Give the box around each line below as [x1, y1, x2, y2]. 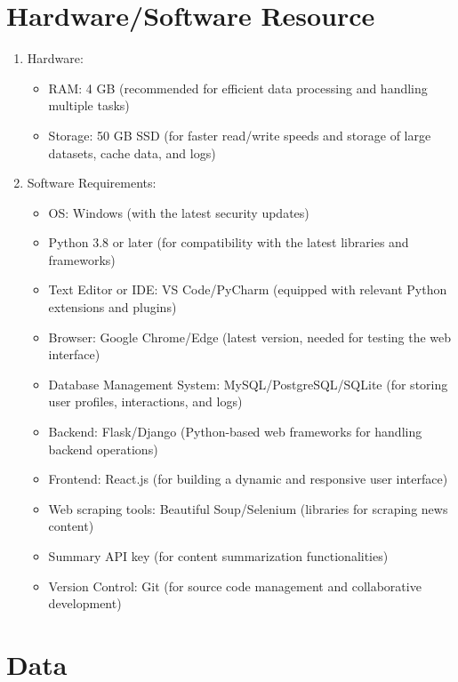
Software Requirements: [27, 173, 157, 192]
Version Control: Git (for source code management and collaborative [48, 576, 422, 595]
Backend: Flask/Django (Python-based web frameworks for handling [48, 422, 422, 441]
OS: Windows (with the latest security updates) [48, 203, 309, 221]
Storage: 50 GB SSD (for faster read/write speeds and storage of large [48, 125, 431, 144]
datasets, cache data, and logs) [48, 143, 216, 162]
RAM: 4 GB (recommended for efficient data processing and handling [48, 78, 428, 97]
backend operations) [48, 439, 158, 458]
